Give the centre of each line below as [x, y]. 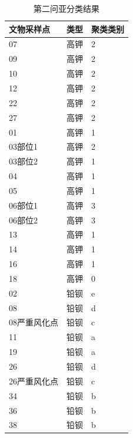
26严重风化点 [34, 381]
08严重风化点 [34, 322]
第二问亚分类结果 [66, 8]
